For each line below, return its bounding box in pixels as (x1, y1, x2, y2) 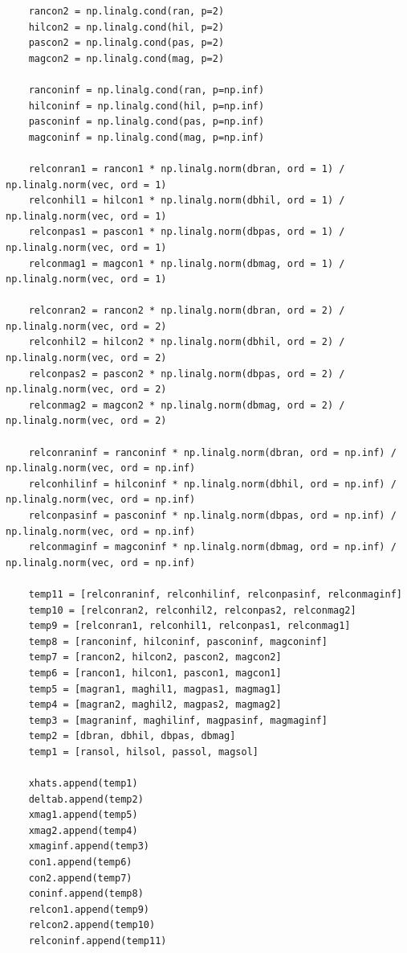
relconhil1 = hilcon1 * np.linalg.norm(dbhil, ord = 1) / (28, 195, 345, 207)
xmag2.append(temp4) (28, 824, 138, 836)
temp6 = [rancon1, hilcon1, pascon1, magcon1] (28, 667, 282, 679)
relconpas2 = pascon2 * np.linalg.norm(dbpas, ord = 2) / (28, 368, 345, 380)
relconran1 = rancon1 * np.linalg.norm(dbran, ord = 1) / (28, 162, 345, 175)
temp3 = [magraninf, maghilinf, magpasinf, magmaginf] (28, 714, 328, 726)
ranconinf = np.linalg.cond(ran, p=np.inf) (28, 84, 265, 96)
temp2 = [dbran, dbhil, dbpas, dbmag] (28, 730, 236, 742)
